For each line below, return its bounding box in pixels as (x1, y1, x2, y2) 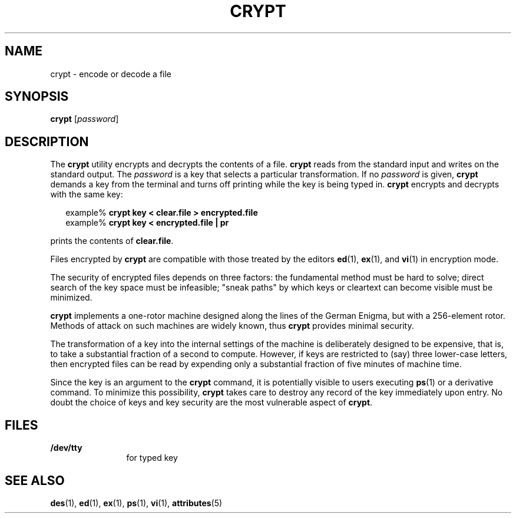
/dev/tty (50, 443, 82, 453)
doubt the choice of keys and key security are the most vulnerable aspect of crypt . (50, 397, 373, 408)
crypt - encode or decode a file (50, 68, 172, 79)
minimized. (50, 292, 92, 303)
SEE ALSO (5, 473, 65, 488)
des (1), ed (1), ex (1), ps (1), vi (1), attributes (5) (50, 497, 223, 508)
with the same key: (50, 189, 123, 200)
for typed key (126, 453, 178, 463)
